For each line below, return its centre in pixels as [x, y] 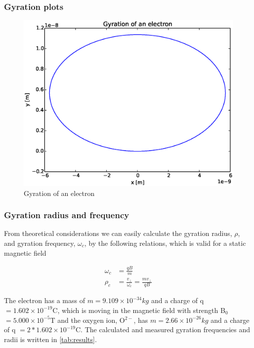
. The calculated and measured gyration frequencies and [165, 329]
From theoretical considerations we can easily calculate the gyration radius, [118, 233]
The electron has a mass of [44, 300]
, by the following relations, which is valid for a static [165, 243]
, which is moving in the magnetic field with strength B [141, 310]
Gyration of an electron [59, 193]
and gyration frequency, [40, 243]
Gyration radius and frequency [67, 215]
